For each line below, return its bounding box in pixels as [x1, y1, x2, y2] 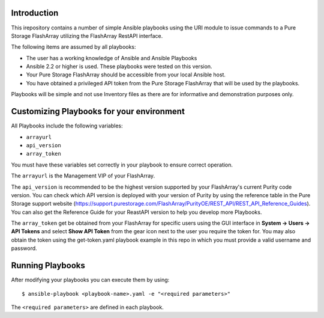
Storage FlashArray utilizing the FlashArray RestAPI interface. [11, 32, 163, 39]
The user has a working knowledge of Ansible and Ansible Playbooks [26, 54, 197, 61]
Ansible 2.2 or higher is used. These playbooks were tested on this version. [26, 63, 212, 70]
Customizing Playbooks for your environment [11, 106, 185, 117]
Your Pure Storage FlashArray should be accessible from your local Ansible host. [26, 71, 226, 78]
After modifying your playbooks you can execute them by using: [11, 277, 170, 284]
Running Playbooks [11, 260, 85, 271]
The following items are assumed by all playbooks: [11, 43, 136, 50]
